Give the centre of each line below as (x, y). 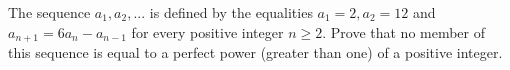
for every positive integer (207, 31)
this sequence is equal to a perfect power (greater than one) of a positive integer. (255, 52)
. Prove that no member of (404, 31)
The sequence (49, 12)
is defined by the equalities (231, 12)
